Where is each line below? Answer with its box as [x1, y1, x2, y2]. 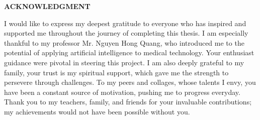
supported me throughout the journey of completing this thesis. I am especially [4, 28, 248, 38]
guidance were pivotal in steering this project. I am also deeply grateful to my [4, 57, 244, 67]
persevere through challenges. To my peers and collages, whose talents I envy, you [4, 77, 256, 87]
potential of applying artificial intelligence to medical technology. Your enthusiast [4, 47, 254, 58]
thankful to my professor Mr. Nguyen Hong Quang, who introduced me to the [4, 37, 244, 48]
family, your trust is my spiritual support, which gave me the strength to [4, 67, 229, 77]
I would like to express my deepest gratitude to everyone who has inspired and [4, 18, 246, 28]
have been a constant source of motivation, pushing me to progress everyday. [4, 86, 240, 97]
